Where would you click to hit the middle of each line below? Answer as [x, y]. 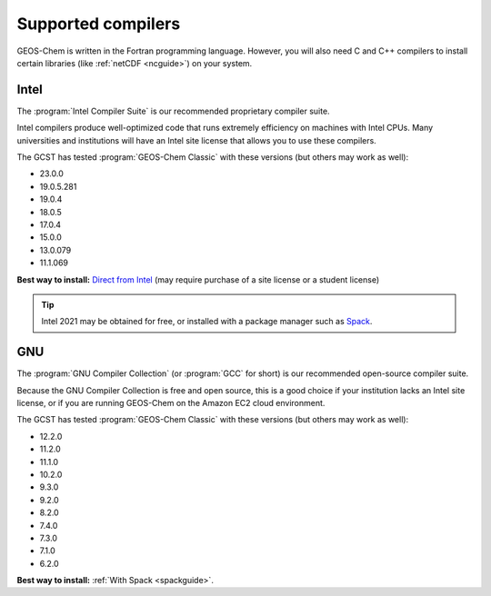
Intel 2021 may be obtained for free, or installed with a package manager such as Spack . [207, 322]
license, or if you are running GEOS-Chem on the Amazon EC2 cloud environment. [171, 403]
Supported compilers [99, 24]
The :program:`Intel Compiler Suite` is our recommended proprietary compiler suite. [174, 111]
